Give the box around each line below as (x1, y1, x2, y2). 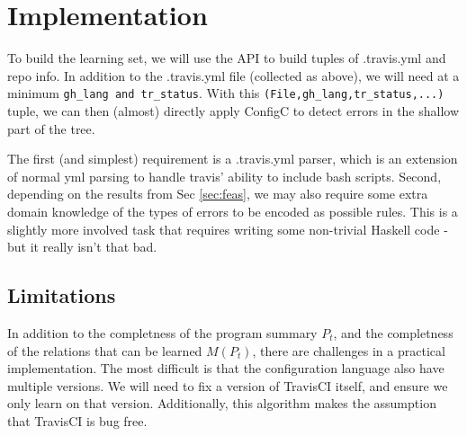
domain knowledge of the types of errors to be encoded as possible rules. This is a (7, 201, 458, 220)
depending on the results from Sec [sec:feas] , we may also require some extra (7, 184, 428, 203)
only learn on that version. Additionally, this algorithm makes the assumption (7, 394, 436, 413)
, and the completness (333, 323, 454, 342)
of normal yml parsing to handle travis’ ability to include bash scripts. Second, (7, 166, 442, 185)
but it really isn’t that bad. (7, 237, 157, 256)
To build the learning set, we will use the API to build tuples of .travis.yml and (7, 49, 446, 67)
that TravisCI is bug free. (7, 411, 148, 430)
